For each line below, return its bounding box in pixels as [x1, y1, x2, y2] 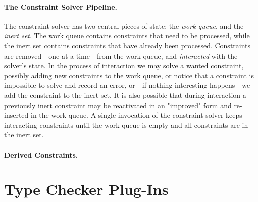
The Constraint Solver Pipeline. [4, 1, 118, 12]
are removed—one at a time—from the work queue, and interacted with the [4, 50, 238, 61]
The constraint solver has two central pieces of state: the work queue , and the [4, 20, 244, 31]
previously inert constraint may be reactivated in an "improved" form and [4, 99, 232, 110]
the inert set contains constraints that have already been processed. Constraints [4, 40, 251, 50]
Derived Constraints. [4, 149, 78, 160]
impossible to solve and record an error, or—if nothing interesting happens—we [4, 80, 250, 90]
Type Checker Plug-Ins [4, 179, 169, 199]
